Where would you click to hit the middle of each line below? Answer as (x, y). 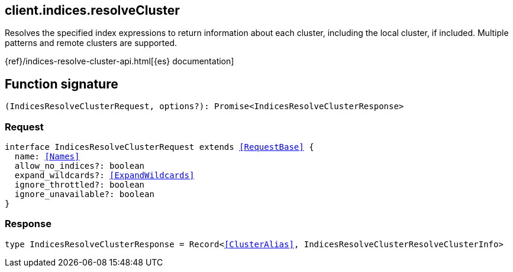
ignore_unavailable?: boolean (84, 194)
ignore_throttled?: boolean (80, 185)
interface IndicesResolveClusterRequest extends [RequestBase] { (159, 147)
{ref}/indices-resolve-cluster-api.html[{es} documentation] (120, 61)
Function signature (62, 84)
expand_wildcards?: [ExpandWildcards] (104, 176)
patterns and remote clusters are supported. (91, 43)
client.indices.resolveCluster (92, 10)
